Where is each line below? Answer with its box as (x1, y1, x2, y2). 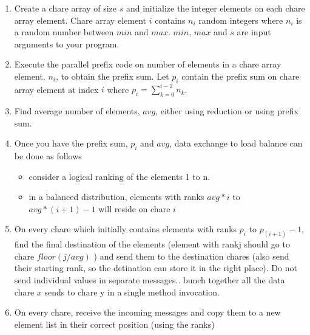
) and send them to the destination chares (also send (93, 249, 289, 262)
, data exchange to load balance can (169, 137, 303, 150)
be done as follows (14, 150, 82, 162)
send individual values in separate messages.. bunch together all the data (14, 274, 285, 286)
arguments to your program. (14, 37, 120, 50)
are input (237, 26, 271, 38)
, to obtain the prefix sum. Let (55, 69, 169, 82)
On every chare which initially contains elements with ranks (14, 223, 237, 235)
